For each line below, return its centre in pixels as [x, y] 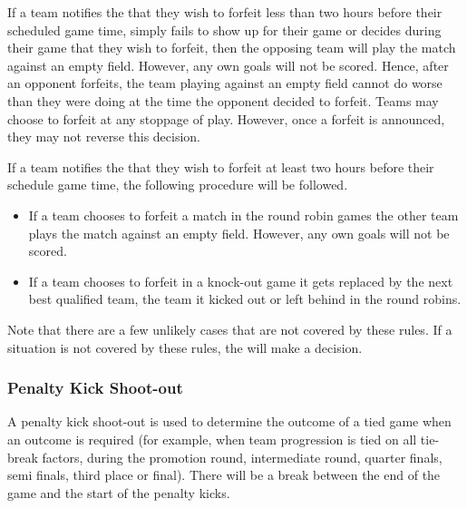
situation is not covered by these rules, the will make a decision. [185, 347]
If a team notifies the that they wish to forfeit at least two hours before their [221, 166]
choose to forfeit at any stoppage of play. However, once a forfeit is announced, [226, 118]
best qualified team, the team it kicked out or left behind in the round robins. [245, 299]
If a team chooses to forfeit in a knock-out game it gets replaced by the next [241, 281]
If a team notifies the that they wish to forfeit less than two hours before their [225, 12]
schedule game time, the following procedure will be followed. [178, 185]
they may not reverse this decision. [104, 137]
